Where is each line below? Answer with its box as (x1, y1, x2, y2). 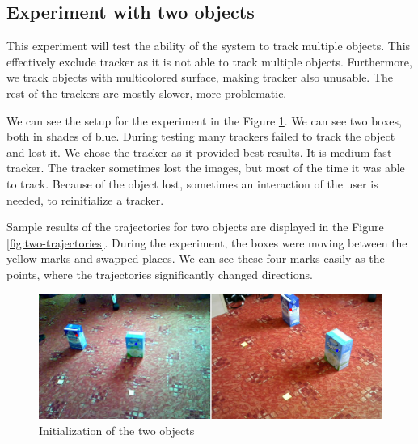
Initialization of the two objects (39, 421, 195, 438)
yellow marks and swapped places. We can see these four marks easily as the (6, 250, 385, 267)
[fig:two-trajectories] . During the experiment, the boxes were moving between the (6, 234, 407, 251)
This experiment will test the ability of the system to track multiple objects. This (6, 37, 411, 54)
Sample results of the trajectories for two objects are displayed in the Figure (6, 218, 384, 235)
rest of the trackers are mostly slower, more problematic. (6, 84, 287, 101)
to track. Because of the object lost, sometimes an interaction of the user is (6, 175, 378, 192)
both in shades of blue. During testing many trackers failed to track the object (6, 128, 395, 145)
